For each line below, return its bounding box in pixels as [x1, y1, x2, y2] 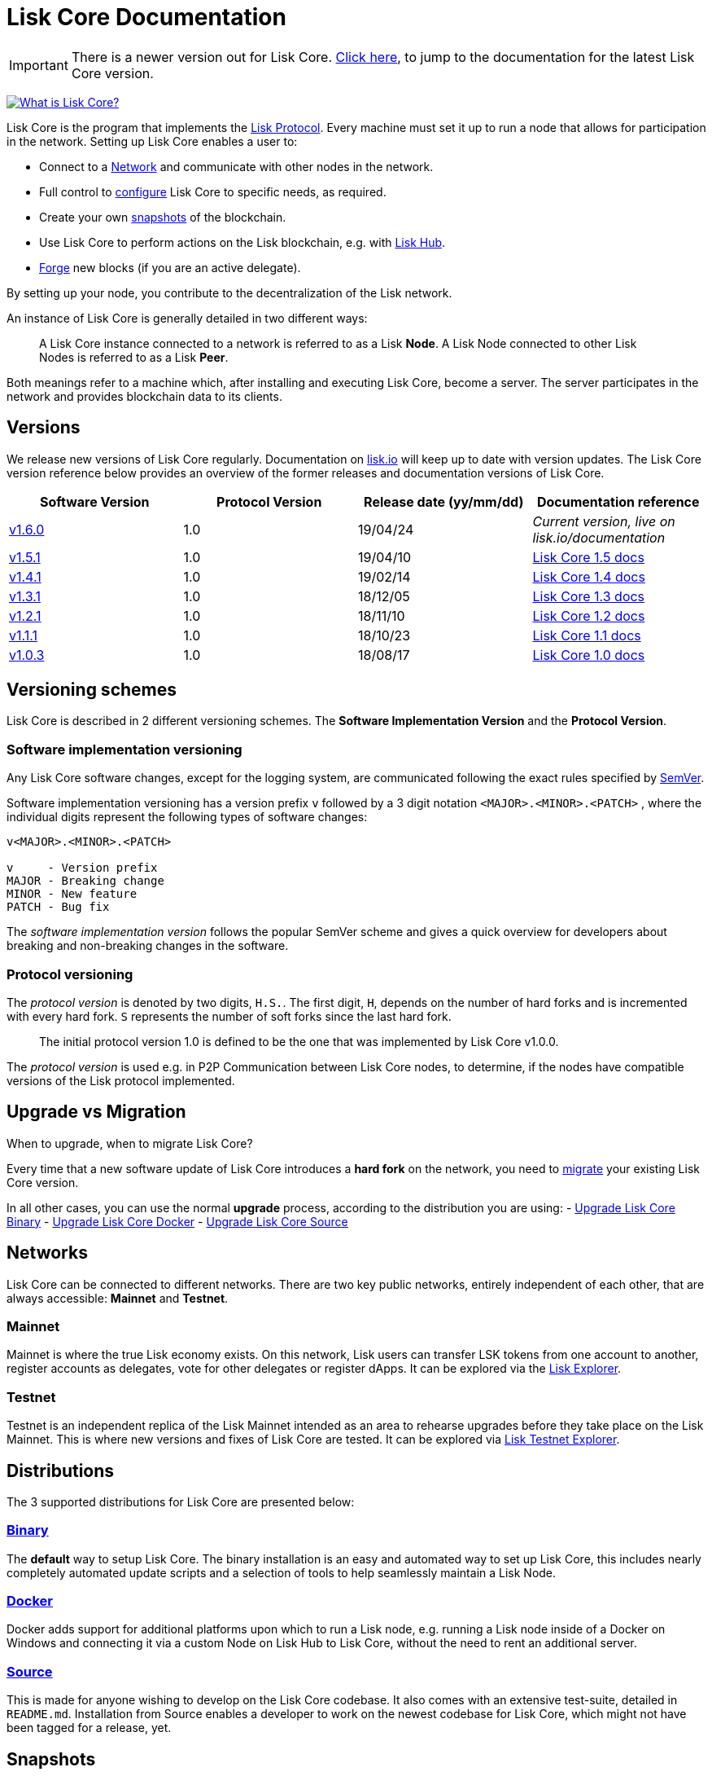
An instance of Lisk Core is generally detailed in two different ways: [7, 310, 368, 325]
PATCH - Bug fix [7, 900, 110, 914]
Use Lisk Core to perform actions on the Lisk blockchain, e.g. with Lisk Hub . [39, 235, 446, 249]
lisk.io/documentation [532, 529, 666, 546]
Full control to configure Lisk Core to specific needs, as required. [39, 184, 387, 199]
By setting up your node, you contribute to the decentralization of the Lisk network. [7, 285, 452, 300]
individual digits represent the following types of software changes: [7, 810, 368, 824]
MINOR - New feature [7, 887, 138, 901]
